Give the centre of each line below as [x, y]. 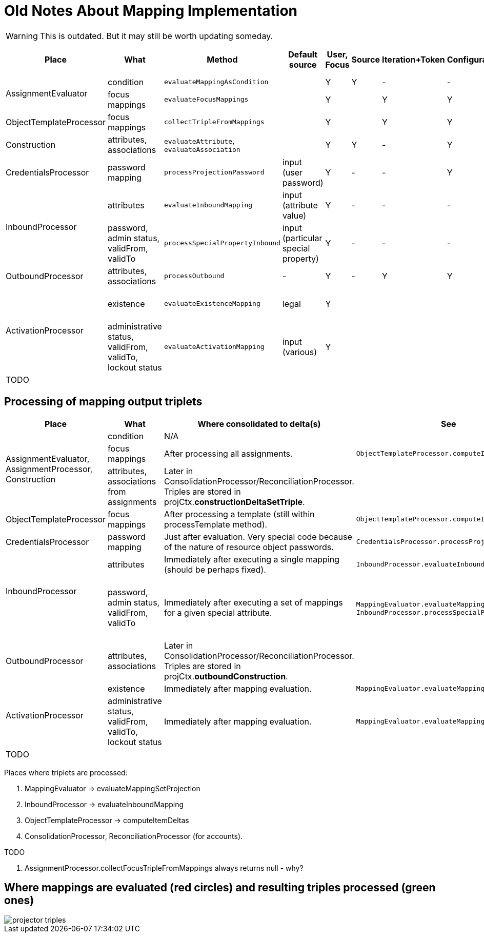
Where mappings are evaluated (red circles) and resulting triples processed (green [220, 888]
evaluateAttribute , [199, 141]
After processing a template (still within [239, 514]
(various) [300, 352]
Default [303, 54]
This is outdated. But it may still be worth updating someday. [156, 36]
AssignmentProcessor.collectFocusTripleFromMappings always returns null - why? [164, 868]
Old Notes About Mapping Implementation [151, 11]
